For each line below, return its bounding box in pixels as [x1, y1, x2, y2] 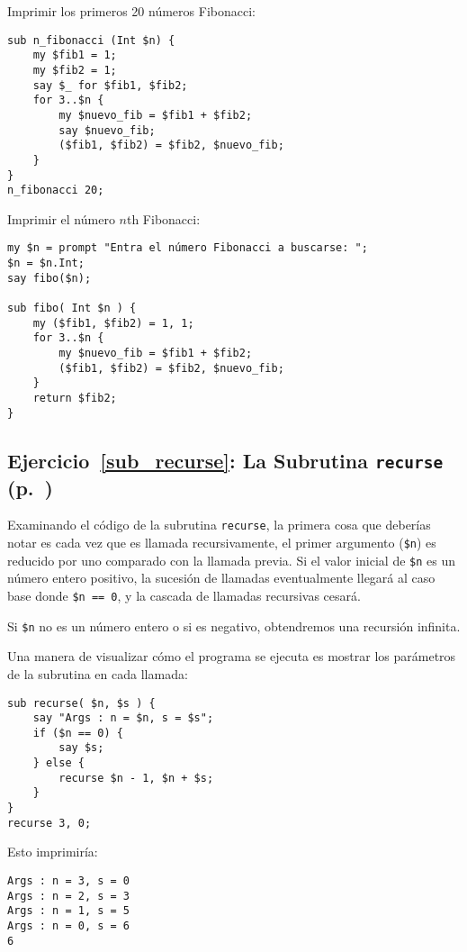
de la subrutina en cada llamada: [7, 664, 188, 683]
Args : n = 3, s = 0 [7, 875, 130, 888]
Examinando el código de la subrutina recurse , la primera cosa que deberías [7, 515, 431, 534]
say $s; [58, 741, 104, 755]
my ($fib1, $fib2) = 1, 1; [32, 316, 194, 330]
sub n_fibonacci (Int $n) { [7, 33, 175, 47]
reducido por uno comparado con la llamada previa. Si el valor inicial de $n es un [7, 550, 456, 569]
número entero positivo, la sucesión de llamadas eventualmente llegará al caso [7, 568, 436, 587]
